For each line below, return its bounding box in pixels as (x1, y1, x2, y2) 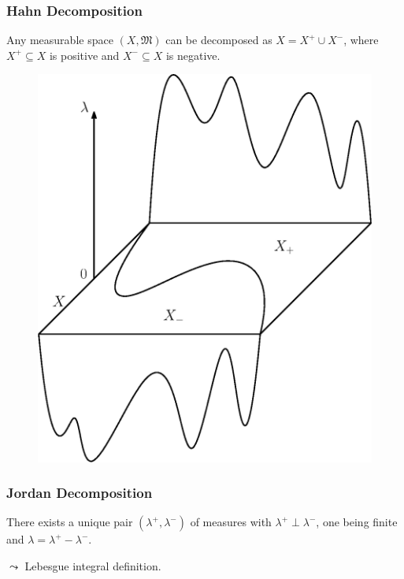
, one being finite (316, 514, 398, 530)
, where (343, 32, 379, 48)
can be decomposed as (165, 32, 272, 48)
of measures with (190, 514, 272, 530)
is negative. (165, 46, 221, 63)
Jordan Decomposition (6, 483, 153, 503)
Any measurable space (6, 32, 113, 48)
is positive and (49, 46, 120, 63)
